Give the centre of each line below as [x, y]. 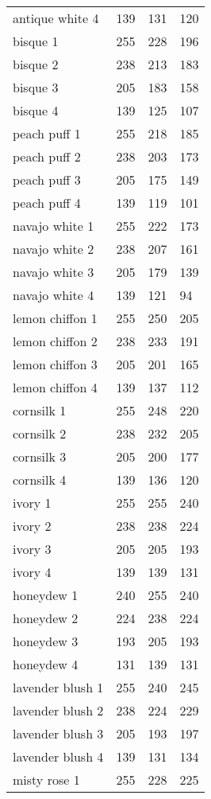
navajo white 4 [54, 295]
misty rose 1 [46, 780]
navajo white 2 [54, 249]
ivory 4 [32, 572]
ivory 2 [32, 526]
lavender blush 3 [58, 733]
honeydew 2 [46, 618]
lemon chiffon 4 [55, 387]
